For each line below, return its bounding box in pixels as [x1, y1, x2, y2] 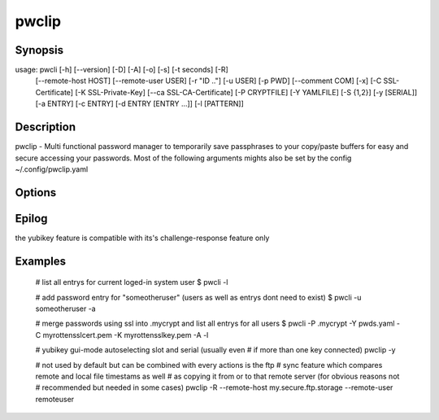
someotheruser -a [35, 304, 97, 313]
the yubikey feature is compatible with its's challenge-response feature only [15, 233, 270, 243]
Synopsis [15, 43, 64, 57]
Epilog [15, 212, 48, 225]
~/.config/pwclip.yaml [15, 164, 89, 174]
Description [15, 120, 76, 134]
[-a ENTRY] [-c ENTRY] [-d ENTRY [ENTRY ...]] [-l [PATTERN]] [35, 98, 244, 109]
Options [15, 186, 57, 199]
